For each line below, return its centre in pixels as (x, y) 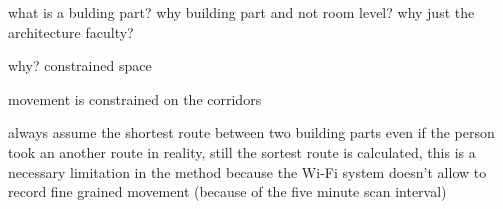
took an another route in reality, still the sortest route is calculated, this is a (242, 151)
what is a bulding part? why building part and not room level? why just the (241, 12)
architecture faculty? (71, 31)
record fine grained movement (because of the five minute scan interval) (227, 191)
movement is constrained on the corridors (135, 98)
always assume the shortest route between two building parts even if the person (251, 132)
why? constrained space (80, 65)
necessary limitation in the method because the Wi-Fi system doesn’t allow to (247, 171)
